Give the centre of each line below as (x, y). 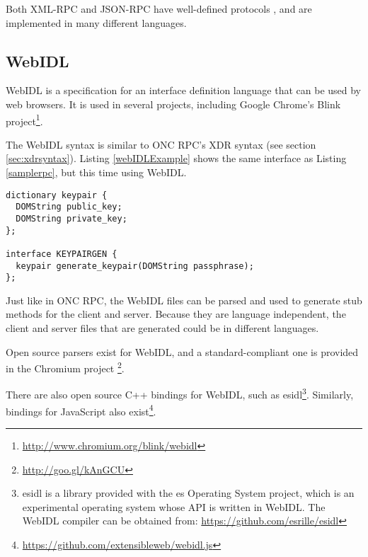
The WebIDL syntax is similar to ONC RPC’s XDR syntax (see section (161, 144)
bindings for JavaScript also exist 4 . (81, 410)
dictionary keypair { (57, 195)
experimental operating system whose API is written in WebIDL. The (174, 506)
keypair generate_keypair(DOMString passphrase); (135, 266)
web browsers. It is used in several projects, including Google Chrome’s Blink (173, 104)
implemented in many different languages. (96, 22)
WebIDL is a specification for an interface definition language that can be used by (184, 90)
